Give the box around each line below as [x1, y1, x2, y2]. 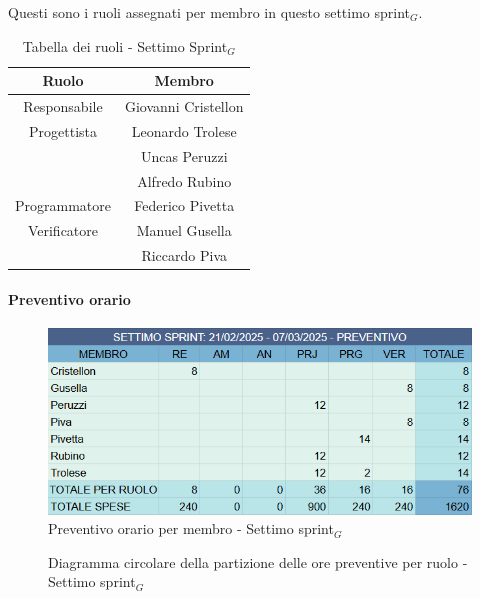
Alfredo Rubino [137, 170, 232, 191]
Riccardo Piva [141, 245, 228, 266]
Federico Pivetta [134, 195, 235, 216]
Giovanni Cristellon [124, 96, 244, 117]
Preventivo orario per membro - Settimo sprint [48, 518, 334, 539]
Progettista [29, 120, 97, 141]
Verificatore [27, 220, 99, 241]
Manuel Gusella [136, 220, 232, 241]
